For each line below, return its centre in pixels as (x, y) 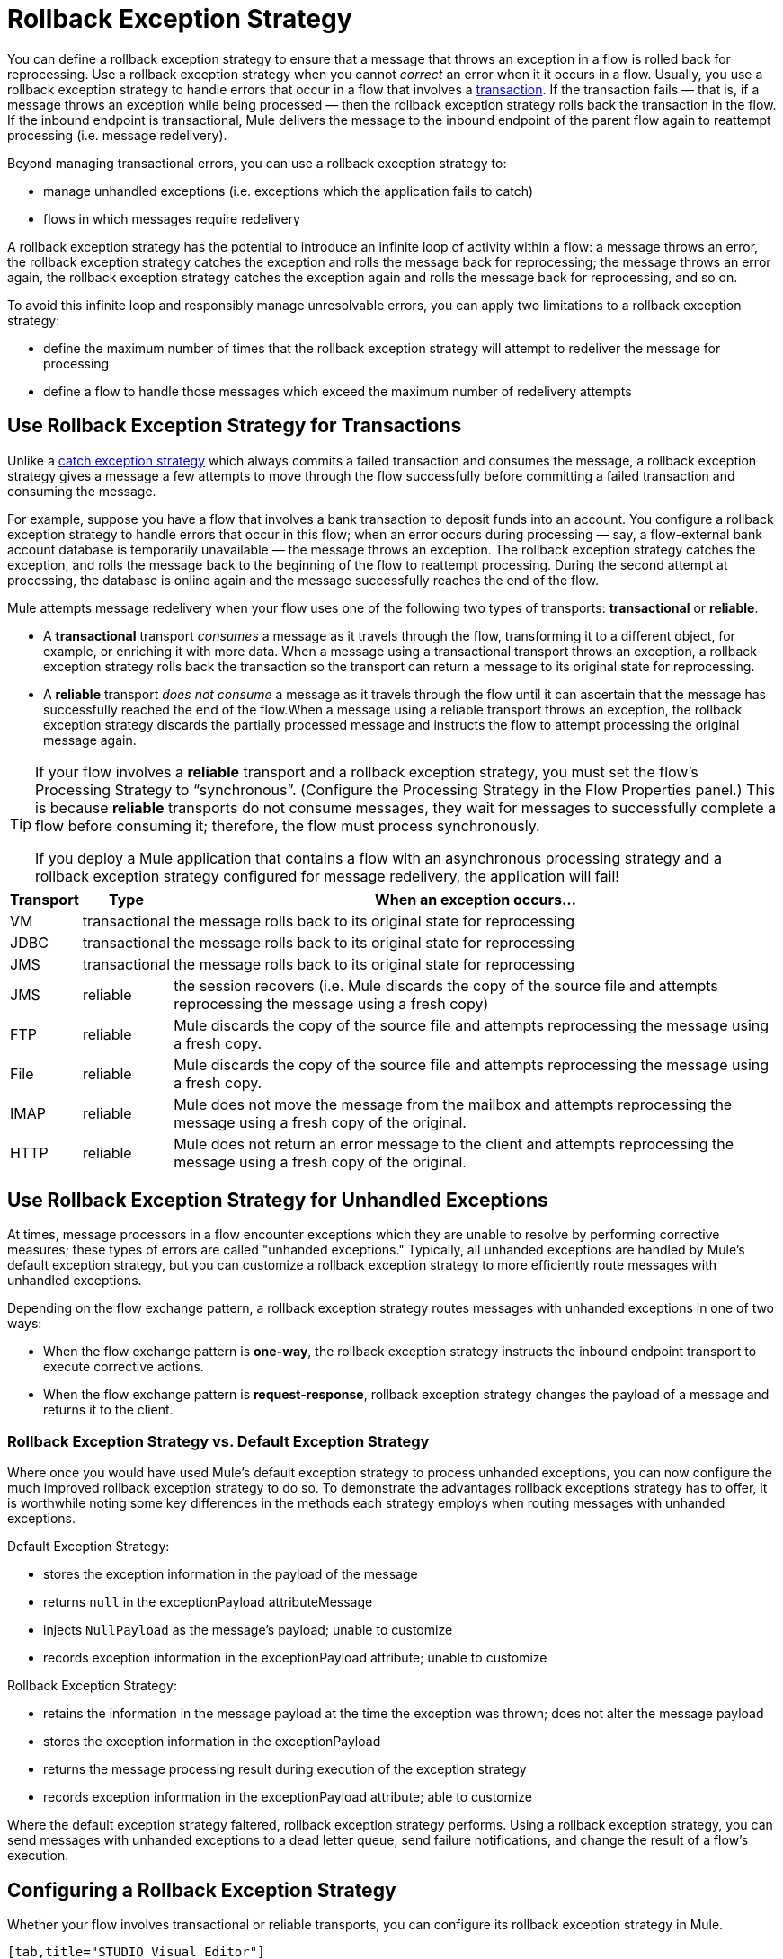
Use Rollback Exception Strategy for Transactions (235, 426)
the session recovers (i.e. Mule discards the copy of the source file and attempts (446, 985)
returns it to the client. (108, 1410)
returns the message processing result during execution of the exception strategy (285, 1769)
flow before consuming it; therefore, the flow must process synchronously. (288, 825)
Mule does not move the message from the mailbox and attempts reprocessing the (453, 1104)
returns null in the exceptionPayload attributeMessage (208, 1602)
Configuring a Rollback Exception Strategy (202, 1890)
